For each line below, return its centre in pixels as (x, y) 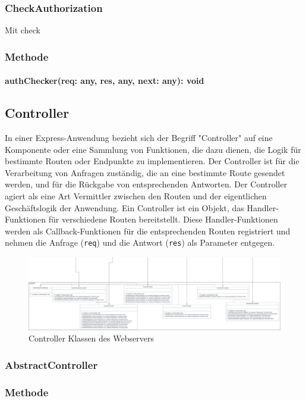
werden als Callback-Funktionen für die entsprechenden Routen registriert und (148, 231)
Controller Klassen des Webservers (91, 338)
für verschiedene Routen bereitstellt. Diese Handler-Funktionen (163, 219)
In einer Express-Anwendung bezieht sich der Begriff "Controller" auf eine (139, 138)
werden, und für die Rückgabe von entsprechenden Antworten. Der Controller (146, 184)
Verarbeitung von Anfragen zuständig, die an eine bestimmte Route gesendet (145, 172)
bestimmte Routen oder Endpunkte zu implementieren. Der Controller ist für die (152, 161)
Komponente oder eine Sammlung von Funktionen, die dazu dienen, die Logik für (153, 149)
